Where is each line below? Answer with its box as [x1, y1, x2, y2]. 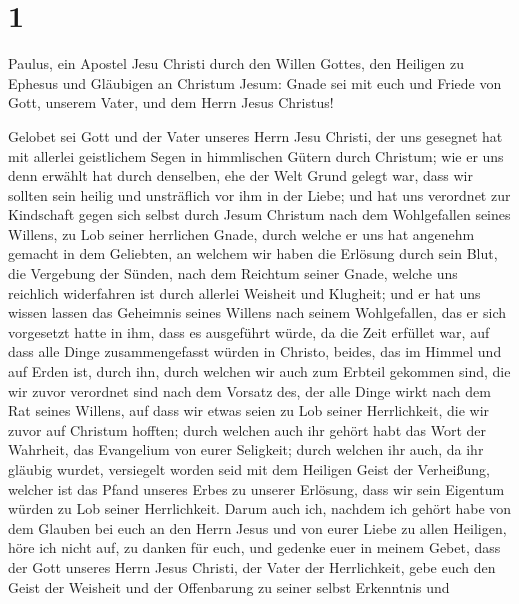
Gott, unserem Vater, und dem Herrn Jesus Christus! [8, 92, 334, 113]
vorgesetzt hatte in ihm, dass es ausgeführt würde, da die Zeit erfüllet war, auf [8, 321, 490, 342]
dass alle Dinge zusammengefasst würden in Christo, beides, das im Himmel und [8, 341, 502, 362]
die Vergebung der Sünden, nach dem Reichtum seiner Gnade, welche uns [8, 263, 458, 284]
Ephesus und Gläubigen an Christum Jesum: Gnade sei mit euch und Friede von [8, 72, 502, 93]
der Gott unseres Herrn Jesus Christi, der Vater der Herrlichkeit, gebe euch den [8, 556, 496, 577]
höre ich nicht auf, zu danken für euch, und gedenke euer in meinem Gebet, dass [8, 537, 501, 558]
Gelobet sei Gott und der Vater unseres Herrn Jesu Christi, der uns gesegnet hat [8, 125, 503, 146]
